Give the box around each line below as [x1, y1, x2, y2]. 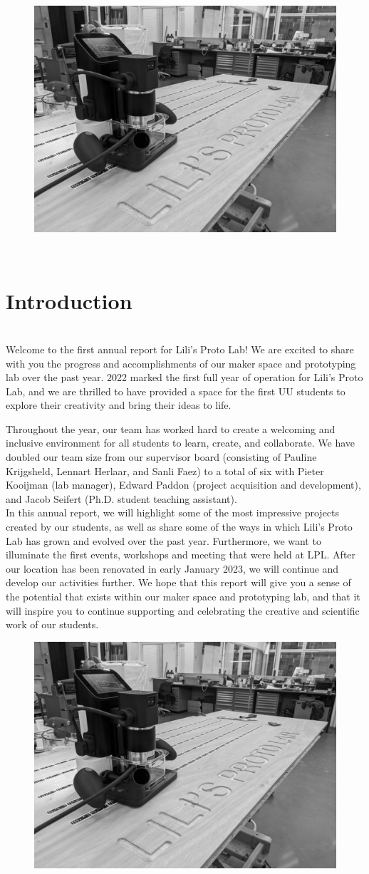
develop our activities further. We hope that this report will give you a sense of [6, 575, 351, 590]
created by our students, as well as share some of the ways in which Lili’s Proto [6, 519, 353, 534]
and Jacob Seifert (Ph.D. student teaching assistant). [6, 491, 237, 506]
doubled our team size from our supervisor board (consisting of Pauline [6, 449, 317, 464]
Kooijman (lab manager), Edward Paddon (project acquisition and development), [6, 477, 361, 492]
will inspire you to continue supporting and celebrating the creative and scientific [6, 603, 360, 618]
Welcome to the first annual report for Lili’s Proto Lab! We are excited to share [6, 341, 354, 356]
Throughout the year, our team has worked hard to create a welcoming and [6, 421, 336, 436]
